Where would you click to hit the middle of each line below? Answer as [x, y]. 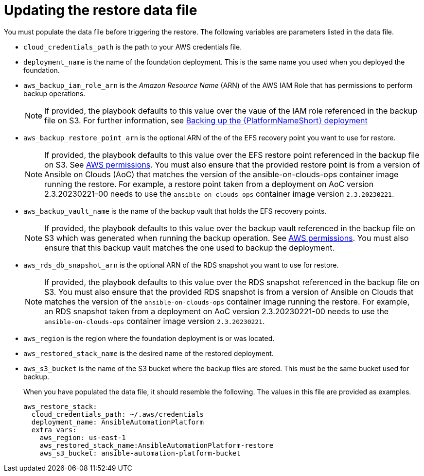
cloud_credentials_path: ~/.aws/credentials [117, 414]
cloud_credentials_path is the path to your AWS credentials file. [133, 47]
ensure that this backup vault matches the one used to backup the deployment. [189, 247]
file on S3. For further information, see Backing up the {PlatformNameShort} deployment [206, 120]
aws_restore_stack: [60, 406]
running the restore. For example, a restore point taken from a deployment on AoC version [209, 184]
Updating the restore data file [101, 10]
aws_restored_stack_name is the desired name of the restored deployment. [149, 353]
